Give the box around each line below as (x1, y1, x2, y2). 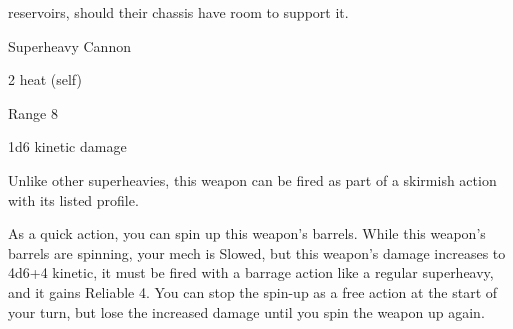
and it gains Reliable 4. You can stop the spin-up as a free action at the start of (8, 281, 498, 302)
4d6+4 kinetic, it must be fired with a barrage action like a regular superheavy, (8, 262, 494, 283)
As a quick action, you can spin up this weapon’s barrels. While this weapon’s (8, 223, 486, 244)
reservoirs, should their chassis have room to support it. (8, 2, 349, 22)
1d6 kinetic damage (8, 136, 127, 157)
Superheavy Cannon (8, 35, 131, 56)
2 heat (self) (8, 69, 82, 90)
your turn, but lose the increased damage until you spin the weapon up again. (8, 301, 485, 322)
